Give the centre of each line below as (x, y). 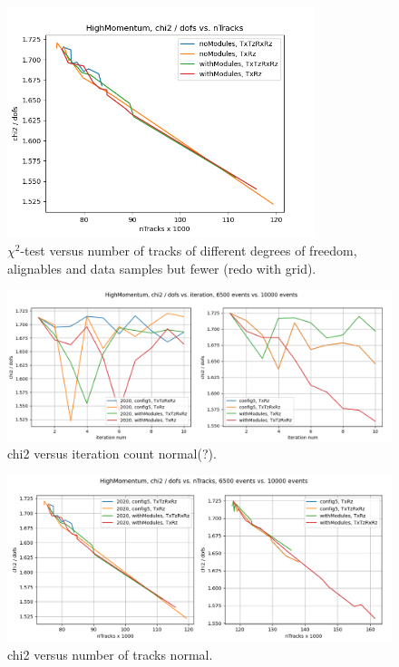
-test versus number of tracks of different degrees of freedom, (189, 250)
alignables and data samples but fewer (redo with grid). (162, 268)
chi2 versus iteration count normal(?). (112, 454)
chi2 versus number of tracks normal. (110, 654)
